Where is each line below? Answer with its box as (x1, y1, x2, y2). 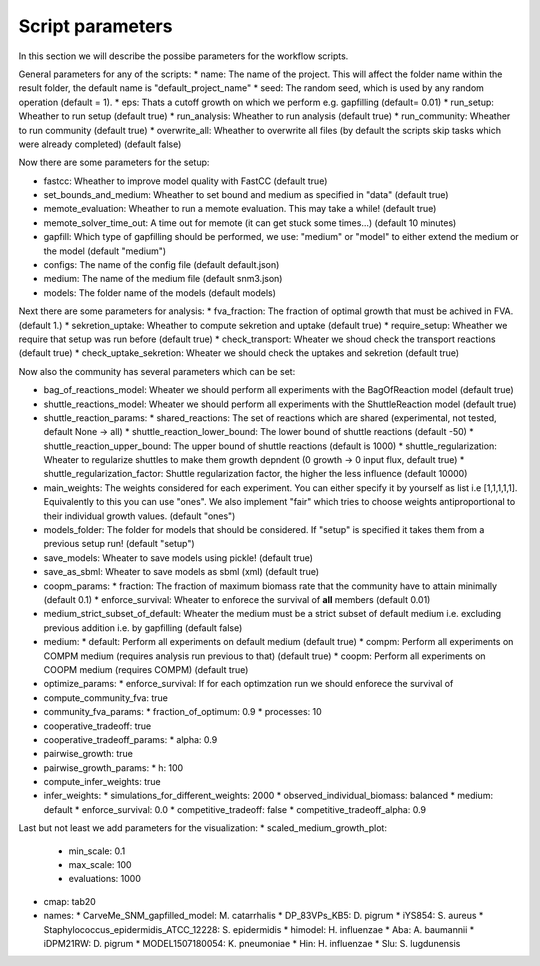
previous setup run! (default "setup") (43, 538, 195, 550)
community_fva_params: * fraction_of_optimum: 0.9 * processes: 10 (43, 706, 322, 718)
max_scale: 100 (68, 859, 132, 871)
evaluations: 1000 (68, 873, 142, 885)
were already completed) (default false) (18, 138, 182, 150)
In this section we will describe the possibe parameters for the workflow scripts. (18, 50, 349, 62)
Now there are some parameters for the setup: (18, 156, 210, 169)
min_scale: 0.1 (68, 845, 126, 857)
